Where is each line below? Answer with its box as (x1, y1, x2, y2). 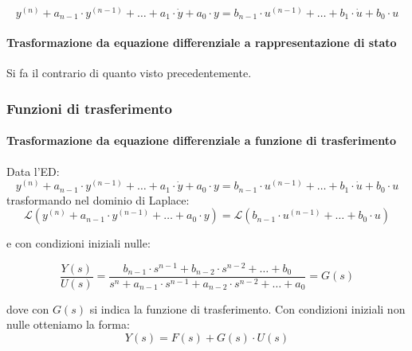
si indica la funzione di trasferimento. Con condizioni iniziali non (89, 300, 406, 317)
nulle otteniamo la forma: (6, 316, 130, 333)
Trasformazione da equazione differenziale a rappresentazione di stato (6, 34, 397, 51)
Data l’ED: (6, 162, 60, 179)
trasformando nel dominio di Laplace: (6, 191, 190, 208)
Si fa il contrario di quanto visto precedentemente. (6, 64, 252, 81)
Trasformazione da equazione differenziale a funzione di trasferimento (6, 132, 396, 149)
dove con (6, 300, 49, 317)
